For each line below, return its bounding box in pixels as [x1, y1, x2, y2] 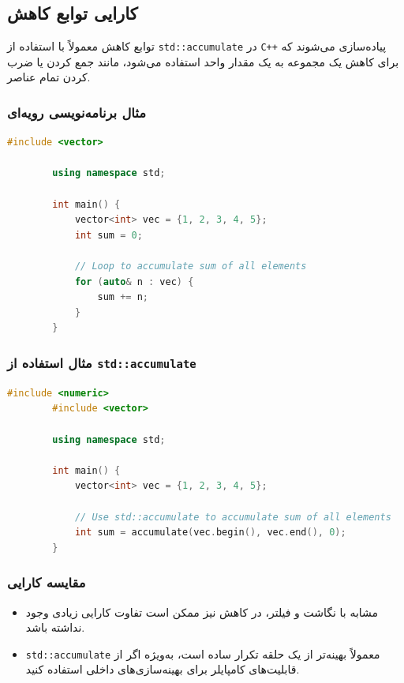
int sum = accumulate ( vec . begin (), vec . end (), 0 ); [74, 527, 346, 539]
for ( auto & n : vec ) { [74, 276, 194, 287]
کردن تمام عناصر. [7, 69, 91, 85]
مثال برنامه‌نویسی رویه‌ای [7, 102, 147, 122]
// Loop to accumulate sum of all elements [74, 261, 307, 272]
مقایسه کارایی [7, 572, 86, 592]
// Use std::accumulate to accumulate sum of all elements [74, 511, 391, 523]
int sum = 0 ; [74, 229, 143, 241]
